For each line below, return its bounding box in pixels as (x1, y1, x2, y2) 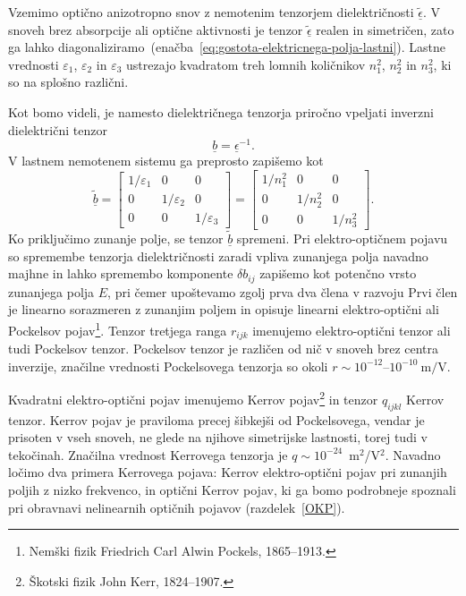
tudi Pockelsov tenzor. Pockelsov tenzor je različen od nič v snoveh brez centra (8, 339, 439, 358)
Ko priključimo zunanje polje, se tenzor (8, 229, 224, 248)
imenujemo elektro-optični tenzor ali (252, 320, 451, 339)
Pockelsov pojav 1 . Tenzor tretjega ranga (8, 318, 227, 339)
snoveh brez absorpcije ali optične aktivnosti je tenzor (8, 20, 303, 38)
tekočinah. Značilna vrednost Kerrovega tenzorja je (8, 445, 288, 464)
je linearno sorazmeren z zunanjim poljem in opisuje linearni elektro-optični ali (8, 300, 439, 319)
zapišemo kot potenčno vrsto (259, 264, 417, 283)
